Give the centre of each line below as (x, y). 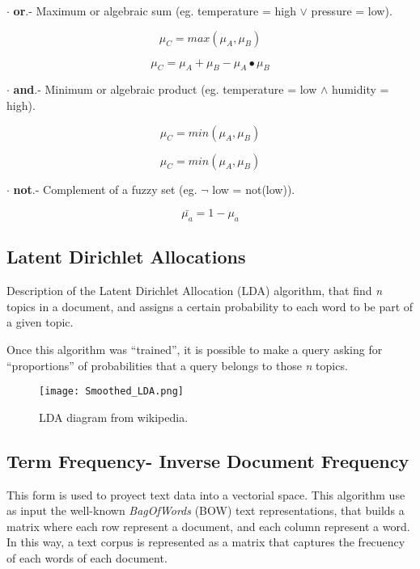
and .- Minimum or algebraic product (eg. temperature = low (165, 89)
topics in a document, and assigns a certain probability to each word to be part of (210, 306)
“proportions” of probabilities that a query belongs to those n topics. (177, 365)
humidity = (361, 89)
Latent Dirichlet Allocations (126, 257)
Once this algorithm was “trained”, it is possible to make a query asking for (195, 349)
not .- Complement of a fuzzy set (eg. (105, 189)
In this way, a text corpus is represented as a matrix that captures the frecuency (206, 542)
